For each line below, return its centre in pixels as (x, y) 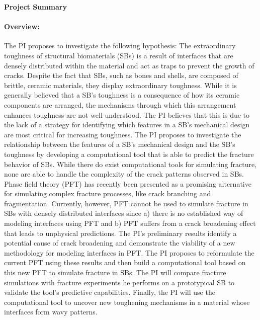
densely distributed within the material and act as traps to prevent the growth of (129, 65)
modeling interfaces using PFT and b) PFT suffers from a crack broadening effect (130, 223)
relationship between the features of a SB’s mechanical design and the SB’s (120, 144)
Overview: (22, 26)
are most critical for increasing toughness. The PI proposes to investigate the (123, 134)
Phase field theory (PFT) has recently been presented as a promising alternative (128, 183)
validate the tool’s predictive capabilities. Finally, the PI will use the (110, 292)
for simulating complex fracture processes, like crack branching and (108, 193)
